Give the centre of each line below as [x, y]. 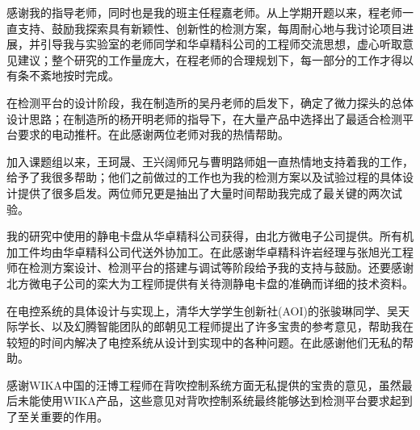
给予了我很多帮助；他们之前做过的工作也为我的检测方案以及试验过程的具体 [204, 177]
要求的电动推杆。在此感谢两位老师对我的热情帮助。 [153, 134]
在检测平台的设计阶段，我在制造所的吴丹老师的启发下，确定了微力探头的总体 [210, 102]
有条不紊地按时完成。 [63, 75]
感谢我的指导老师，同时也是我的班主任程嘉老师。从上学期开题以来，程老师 [204, 12]
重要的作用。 [74, 417]
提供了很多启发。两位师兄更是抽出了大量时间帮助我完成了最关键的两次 [204, 192]
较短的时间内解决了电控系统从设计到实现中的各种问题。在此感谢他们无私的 [204, 342]
